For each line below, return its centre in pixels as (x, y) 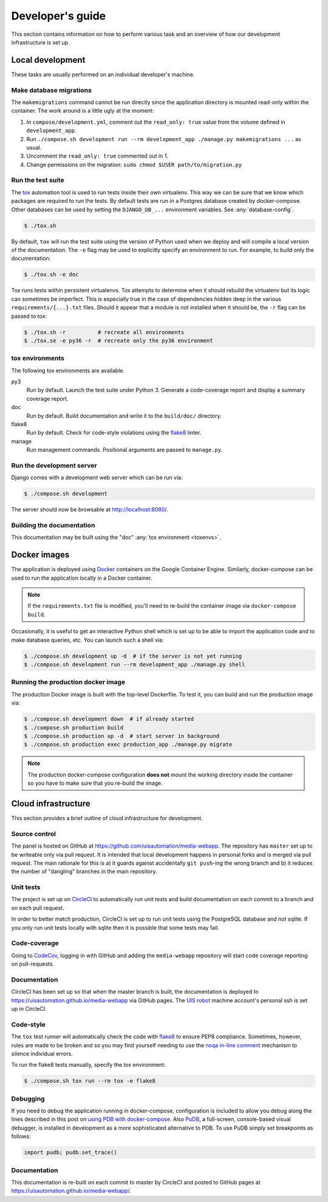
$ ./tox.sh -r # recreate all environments (104, 332)
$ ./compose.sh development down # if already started (109, 719)
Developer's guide (59, 16)
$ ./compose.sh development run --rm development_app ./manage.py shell (135, 665)
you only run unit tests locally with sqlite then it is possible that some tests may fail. (115, 927)
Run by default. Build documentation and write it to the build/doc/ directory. (124, 416)
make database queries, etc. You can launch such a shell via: (87, 640)
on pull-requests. (33, 964)
